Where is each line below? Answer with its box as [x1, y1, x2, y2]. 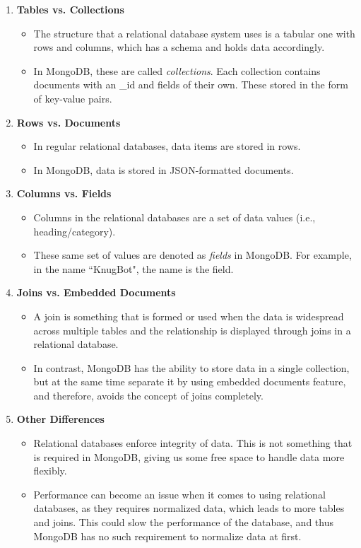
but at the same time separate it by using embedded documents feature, [33, 374, 346, 389]
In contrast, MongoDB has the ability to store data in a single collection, [33, 360, 350, 375]
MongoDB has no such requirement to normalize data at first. [33, 528, 302, 543]
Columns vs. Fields [16, 186, 112, 201]
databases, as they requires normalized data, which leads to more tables [33, 501, 345, 515]
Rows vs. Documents [16, 115, 121, 129]
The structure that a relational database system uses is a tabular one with [33, 25, 355, 40]
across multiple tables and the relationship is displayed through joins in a [33, 322, 351, 337]
